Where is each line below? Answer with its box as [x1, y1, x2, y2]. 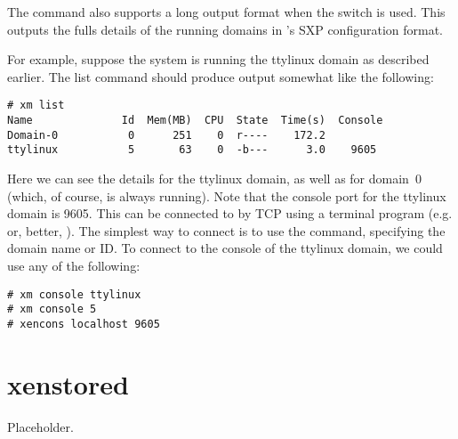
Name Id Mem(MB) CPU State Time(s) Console [7, 114, 383, 127]
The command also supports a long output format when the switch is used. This [7, 3, 446, 20]
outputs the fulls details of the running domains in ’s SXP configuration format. [7, 20, 443, 38]
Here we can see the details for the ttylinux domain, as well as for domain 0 [7, 169, 422, 187]
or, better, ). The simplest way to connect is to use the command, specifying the [7, 221, 446, 240]
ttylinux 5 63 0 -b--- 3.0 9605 [7, 143, 377, 157]
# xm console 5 [7, 303, 97, 316]
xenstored [7, 365, 129, 402]
